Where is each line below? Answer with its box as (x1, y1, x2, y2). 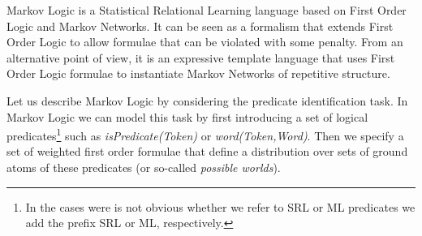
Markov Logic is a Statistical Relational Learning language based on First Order (6, 2, 407, 18)
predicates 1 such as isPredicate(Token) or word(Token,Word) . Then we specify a (6, 125, 404, 144)
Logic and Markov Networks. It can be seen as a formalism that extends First (6, 17, 394, 34)
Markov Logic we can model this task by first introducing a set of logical (6, 108, 368, 125)
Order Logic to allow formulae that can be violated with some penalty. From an (6, 33, 403, 50)
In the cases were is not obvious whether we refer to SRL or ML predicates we (25, 198, 416, 215)
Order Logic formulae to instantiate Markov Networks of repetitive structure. (6, 65, 390, 82)
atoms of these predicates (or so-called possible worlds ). (6, 159, 281, 175)
